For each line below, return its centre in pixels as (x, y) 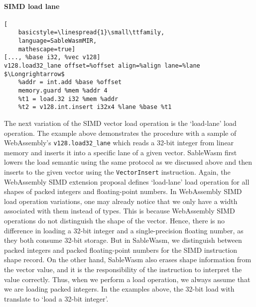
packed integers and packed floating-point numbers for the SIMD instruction (121, 250)
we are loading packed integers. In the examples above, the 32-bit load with (119, 289)
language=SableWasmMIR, (58, 41)
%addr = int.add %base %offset (70, 82)
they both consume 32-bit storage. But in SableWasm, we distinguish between (123, 240)
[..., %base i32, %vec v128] (52, 57)
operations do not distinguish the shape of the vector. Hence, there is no (115, 221)
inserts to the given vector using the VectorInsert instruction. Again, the (117, 172)
